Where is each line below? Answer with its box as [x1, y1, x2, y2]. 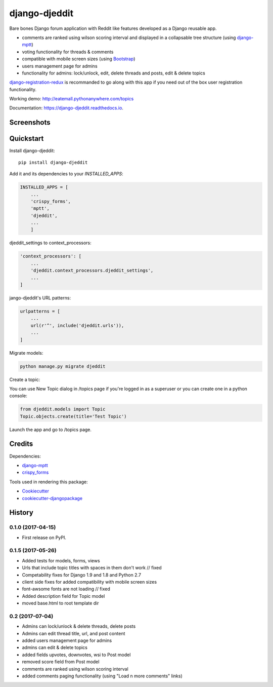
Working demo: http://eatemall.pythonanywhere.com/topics [9, 96, 134, 102]
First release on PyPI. [22, 535, 67, 541]
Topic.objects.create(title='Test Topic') [20, 413, 127, 419]
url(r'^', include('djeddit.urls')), [30, 322, 124, 328]
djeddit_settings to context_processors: [9, 240, 92, 246]
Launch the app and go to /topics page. [9, 426, 92, 433]
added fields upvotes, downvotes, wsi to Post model [22, 652, 131, 658]
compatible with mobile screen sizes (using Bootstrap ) [22, 56, 135, 62]
